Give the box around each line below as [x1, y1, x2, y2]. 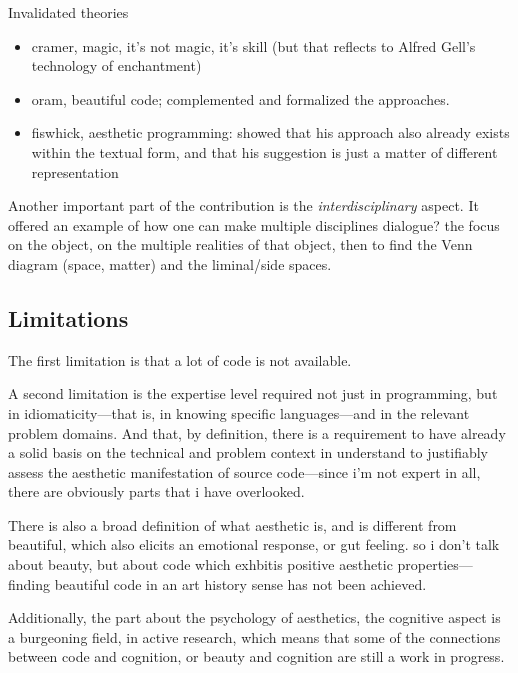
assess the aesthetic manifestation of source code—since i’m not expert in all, [8, 461, 481, 482]
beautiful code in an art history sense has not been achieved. [54, 573, 427, 594]
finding [8, 573, 51, 594]
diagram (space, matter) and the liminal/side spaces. [8, 253, 332, 274]
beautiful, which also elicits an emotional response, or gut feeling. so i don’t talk [8, 534, 500, 555]
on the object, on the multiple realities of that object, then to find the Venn [8, 234, 473, 255]
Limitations [8, 302, 129, 333]
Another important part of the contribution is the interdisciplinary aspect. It [8, 195, 479, 216]
